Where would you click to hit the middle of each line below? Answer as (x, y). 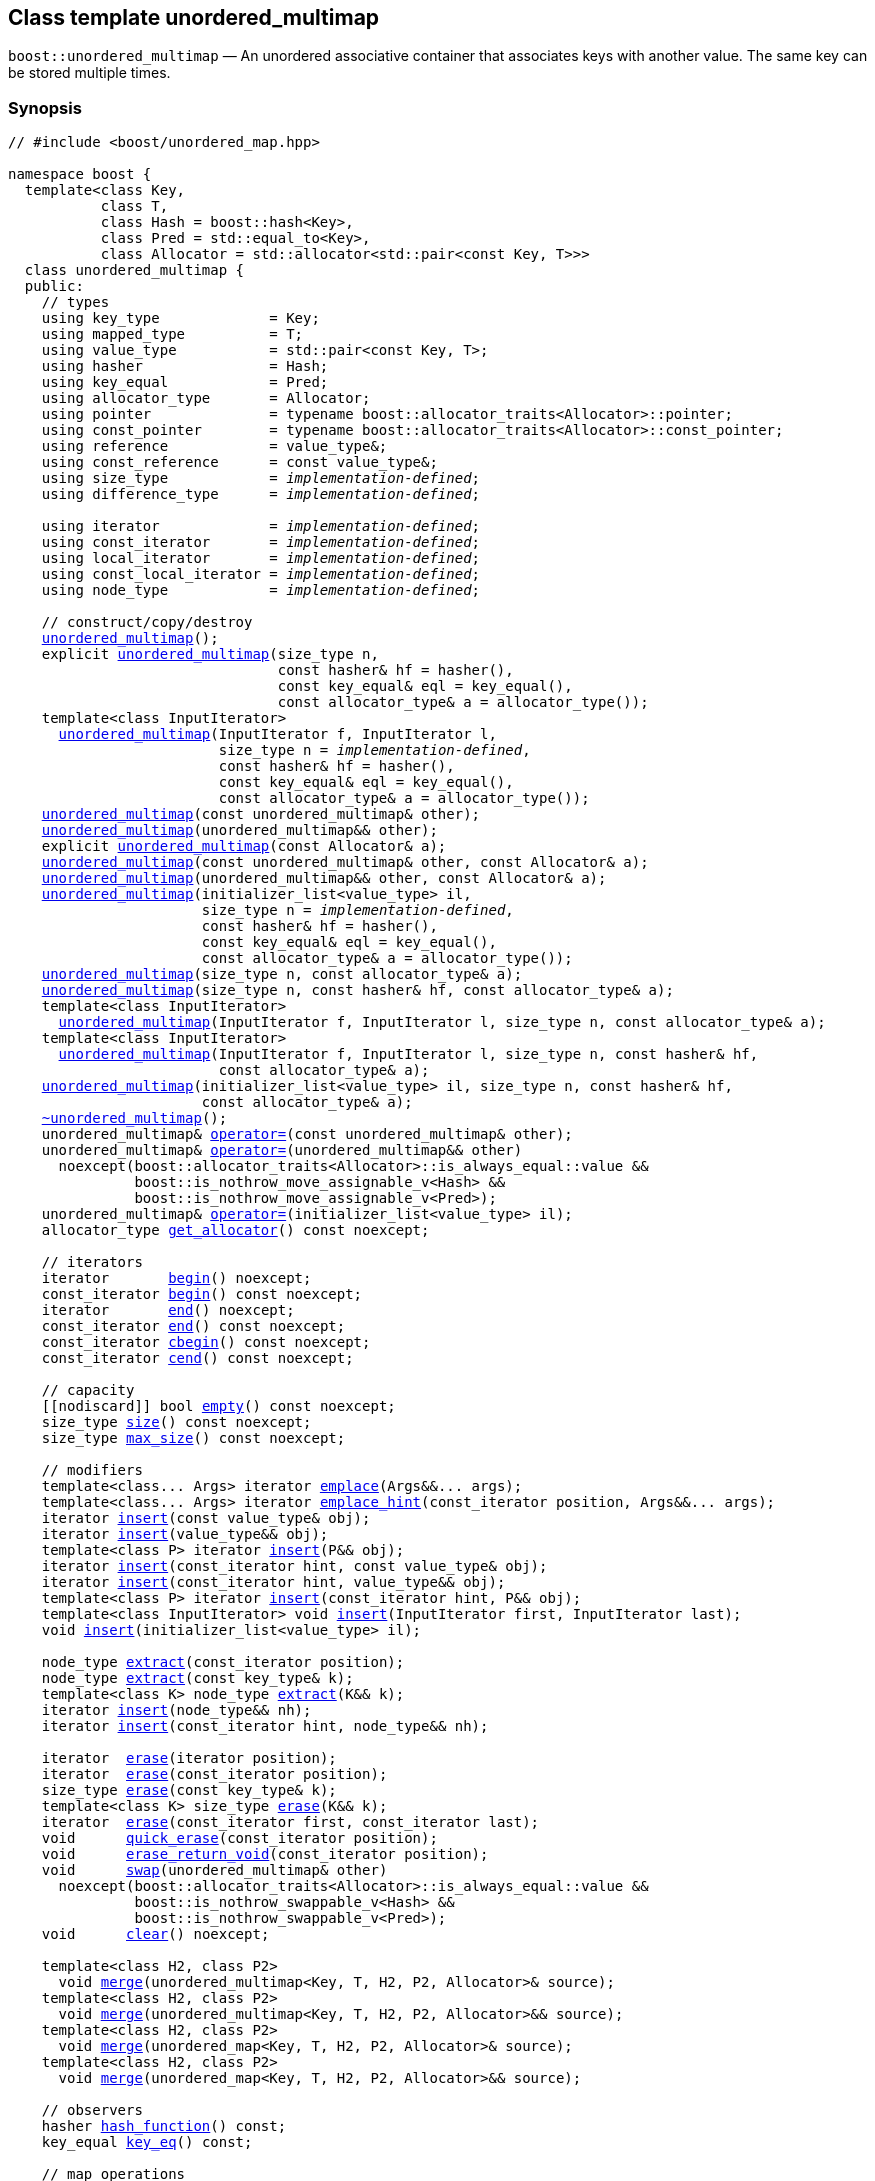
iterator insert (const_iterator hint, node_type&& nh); (265, 1726)
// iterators (92, 1262)
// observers (92, 2110)
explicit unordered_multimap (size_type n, (210, 654)
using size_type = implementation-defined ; (261, 478)
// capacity (88, 1390)
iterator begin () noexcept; (176, 1278)
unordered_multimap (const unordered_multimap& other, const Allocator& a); (345, 862)
